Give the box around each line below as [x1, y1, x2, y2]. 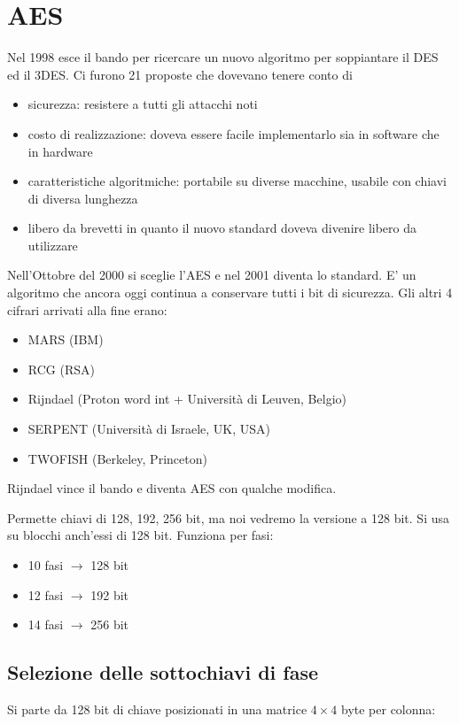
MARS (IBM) [27, 330, 104, 349]
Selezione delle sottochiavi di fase [7, 659, 319, 686]
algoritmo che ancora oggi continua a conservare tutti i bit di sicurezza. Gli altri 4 [7, 283, 453, 302]
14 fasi [27, 615, 64, 634]
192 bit [90, 585, 129, 604]
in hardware [27, 142, 93, 160]
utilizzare [27, 235, 78, 254]
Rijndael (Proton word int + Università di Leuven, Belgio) [27, 389, 346, 408]
